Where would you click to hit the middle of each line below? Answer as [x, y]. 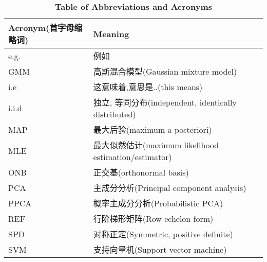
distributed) [115, 114]
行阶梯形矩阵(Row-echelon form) [153, 219]
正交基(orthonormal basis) [141, 172]
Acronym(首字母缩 [45, 28]
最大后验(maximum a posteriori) [152, 129]
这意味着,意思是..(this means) [148, 87]
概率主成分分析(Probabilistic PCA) [158, 203]
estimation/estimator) [132, 157]
